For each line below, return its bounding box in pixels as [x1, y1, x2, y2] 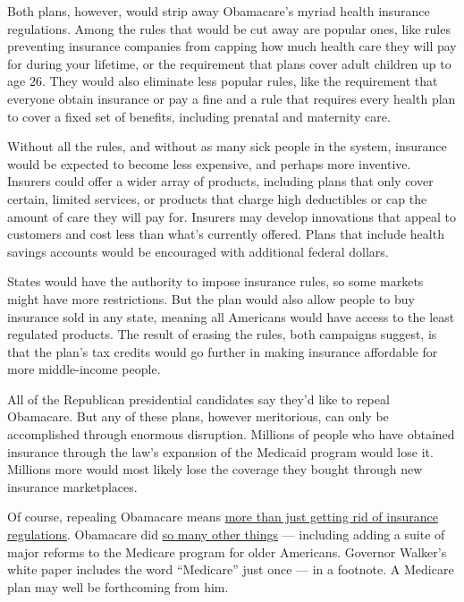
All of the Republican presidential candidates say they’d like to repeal [7, 389, 390, 408]
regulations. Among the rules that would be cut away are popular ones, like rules [7, 19, 451, 38]
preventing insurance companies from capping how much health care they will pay [7, 37, 457, 55]
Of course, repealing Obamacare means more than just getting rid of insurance [7, 507, 438, 526]
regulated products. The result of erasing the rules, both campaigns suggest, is [7, 325, 437, 343]
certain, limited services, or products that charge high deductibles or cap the [7, 189, 427, 208]
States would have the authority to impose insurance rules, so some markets [7, 272, 424, 291]
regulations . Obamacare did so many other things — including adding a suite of [7, 525, 445, 544]
